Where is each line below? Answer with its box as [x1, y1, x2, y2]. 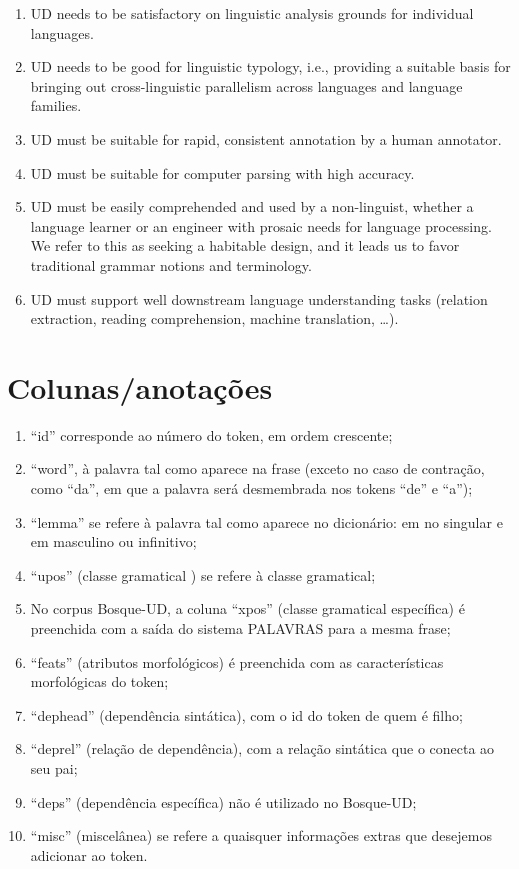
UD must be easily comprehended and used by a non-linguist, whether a [30, 196, 474, 217]
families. [30, 95, 82, 116]
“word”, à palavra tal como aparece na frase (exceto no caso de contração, [30, 458, 485, 479]
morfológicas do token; [30, 671, 169, 692]
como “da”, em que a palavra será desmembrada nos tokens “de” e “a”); [30, 478, 473, 499]
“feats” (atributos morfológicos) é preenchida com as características [30, 651, 444, 672]
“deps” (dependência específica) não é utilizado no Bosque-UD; [30, 791, 417, 812]
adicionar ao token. [30, 844, 148, 865]
